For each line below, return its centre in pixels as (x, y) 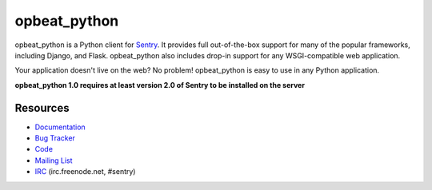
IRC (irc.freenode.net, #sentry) (85, 172)
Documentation (60, 127)
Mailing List (54, 160)
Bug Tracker (55, 138)
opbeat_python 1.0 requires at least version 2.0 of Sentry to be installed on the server (160, 85)
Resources (42, 108)
